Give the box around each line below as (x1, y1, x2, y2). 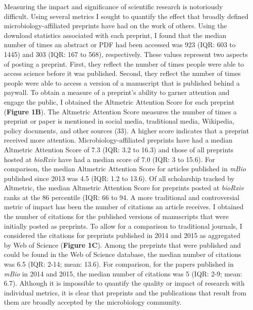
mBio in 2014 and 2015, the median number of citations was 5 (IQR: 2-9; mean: (4, 268, 242, 278)
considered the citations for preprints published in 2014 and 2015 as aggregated (4, 230, 240, 240)
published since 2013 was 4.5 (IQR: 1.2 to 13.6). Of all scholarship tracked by (4, 173, 235, 183)
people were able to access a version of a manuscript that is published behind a (4, 77, 240, 88)
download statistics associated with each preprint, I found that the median (4, 30, 227, 40)
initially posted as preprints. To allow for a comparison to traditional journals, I (4, 220, 242, 231)
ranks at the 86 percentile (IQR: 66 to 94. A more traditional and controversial (4, 192, 239, 202)
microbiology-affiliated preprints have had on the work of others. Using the (4, 20, 227, 31)
